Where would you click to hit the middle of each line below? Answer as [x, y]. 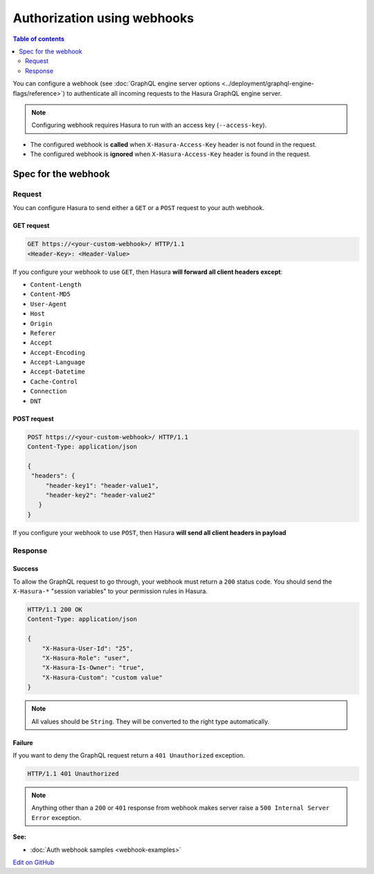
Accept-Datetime [58, 372]
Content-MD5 [50, 294]
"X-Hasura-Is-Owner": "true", [93, 668]
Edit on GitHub [34, 862]
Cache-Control [54, 382]
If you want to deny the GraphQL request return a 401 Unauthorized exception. [129, 755]
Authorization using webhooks [103, 18]
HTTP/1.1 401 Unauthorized [73, 774]
